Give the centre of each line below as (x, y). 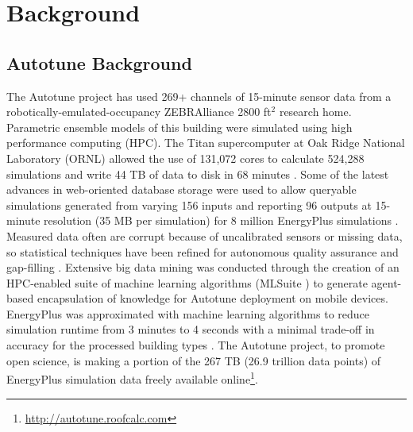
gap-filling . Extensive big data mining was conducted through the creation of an (203, 267)
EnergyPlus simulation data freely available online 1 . (132, 378)
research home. (315, 112)
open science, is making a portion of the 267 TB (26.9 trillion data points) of (194, 360)
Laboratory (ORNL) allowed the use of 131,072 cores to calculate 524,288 (185, 158)
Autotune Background (99, 62)
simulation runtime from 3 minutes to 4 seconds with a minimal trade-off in (191, 329)
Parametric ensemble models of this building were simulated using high (179, 127)
